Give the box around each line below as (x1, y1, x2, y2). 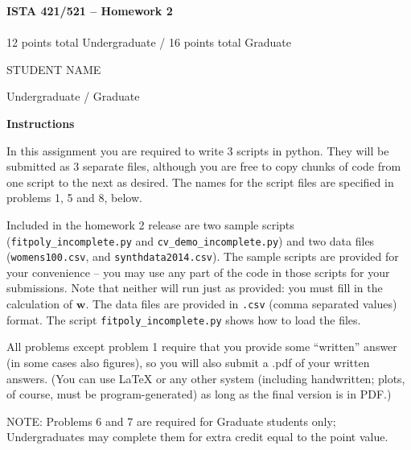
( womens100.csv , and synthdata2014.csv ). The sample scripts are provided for (6, 248, 399, 265)
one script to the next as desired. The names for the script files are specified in (6, 173, 394, 190)
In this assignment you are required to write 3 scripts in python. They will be (6, 142, 389, 159)
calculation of (6, 295, 73, 312)
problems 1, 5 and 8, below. (6, 189, 142, 206)
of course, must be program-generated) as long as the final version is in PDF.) (6, 386, 392, 403)
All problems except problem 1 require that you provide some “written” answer (6, 338, 397, 355)
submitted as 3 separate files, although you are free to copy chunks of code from (6, 158, 401, 175)
